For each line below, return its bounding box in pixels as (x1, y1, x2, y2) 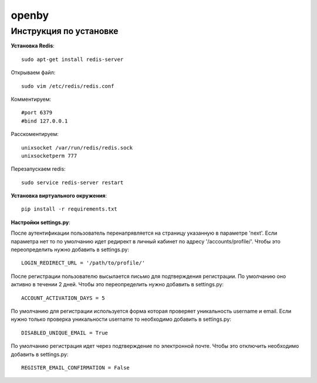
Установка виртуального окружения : (11, 192, 107, 199)
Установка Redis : (11, 42, 55, 49)
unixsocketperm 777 (21, 152, 77, 159)
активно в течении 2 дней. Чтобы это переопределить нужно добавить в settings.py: (11, 281, 224, 288)
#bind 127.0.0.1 (21, 117, 68, 124)
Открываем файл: (11, 69, 56, 76)
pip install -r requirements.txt (21, 206, 117, 212)
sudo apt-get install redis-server (21, 56, 124, 63)
